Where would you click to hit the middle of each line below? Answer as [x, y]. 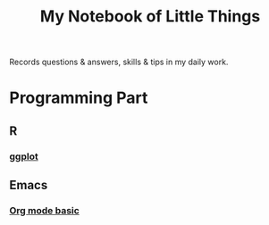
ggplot [24, 156]
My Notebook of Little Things [150, 17]
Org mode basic [45, 210]
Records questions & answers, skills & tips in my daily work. [119, 62]
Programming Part [79, 98]
